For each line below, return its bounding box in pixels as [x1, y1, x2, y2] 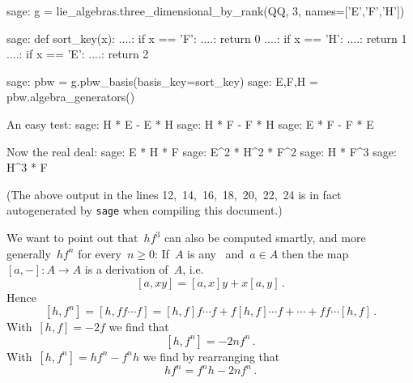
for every [78, 245, 121, 262]
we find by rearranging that [143, 347, 280, 364]
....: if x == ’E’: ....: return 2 [6, 45, 149, 62]
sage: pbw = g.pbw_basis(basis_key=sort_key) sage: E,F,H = [6, 72, 318, 89]
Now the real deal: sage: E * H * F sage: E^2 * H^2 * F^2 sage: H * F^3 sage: [6, 143, 397, 160]
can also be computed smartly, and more [164, 229, 366, 245]
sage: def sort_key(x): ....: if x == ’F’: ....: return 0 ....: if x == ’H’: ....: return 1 [6, 29, 407, 46]
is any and [187, 245, 245, 262]
